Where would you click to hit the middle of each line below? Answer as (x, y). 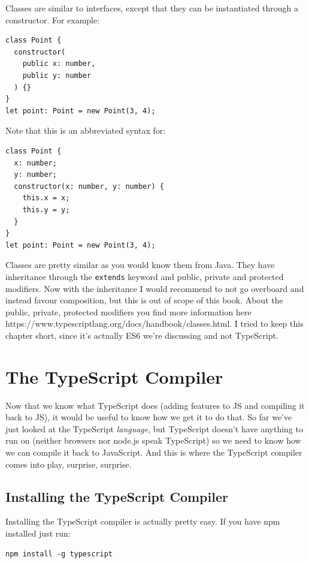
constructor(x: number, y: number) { (89, 186)
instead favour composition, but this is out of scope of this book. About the (144, 300)
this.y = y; (46, 210)
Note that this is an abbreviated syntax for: (86, 130)
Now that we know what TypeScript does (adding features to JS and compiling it (155, 405)
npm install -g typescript (59, 554)
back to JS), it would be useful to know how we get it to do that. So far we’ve (149, 417)
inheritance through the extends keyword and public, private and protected (145, 276)
